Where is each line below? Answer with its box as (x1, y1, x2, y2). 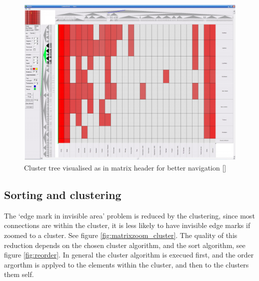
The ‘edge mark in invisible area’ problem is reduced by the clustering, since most (4, 210, 255, 220)
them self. (4, 269, 34, 279)
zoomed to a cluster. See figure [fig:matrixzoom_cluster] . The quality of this (4, 230, 237, 240)
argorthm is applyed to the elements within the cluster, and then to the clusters (4, 259, 249, 269)
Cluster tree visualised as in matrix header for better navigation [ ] (24, 162, 226, 173)
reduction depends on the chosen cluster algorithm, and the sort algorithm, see (4, 239, 245, 250)
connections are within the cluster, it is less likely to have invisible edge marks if (4, 220, 250, 230)
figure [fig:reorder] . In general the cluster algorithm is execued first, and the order (4, 249, 254, 260)
